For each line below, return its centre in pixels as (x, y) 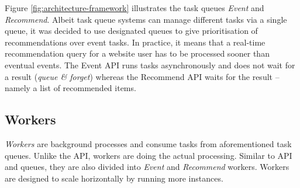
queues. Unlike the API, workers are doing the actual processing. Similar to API (149, 155)
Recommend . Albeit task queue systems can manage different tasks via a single (146, 19)
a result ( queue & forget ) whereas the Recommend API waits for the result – (142, 76)
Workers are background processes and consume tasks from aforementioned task (148, 143)
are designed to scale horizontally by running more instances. (114, 178)
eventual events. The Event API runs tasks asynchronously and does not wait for (150, 65)
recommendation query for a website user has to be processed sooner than (137, 53)
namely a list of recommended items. (70, 88)
